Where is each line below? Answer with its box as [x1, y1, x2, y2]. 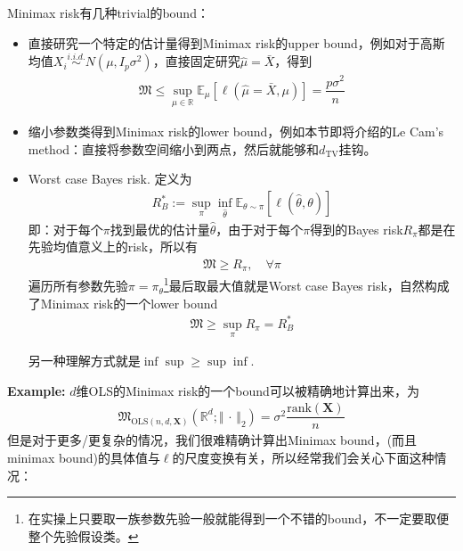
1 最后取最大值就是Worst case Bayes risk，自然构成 [163, 274, 450, 295]
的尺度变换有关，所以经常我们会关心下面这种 [172, 448, 435, 466]
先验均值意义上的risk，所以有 [28, 237, 199, 256]
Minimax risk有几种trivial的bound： [7, 4, 209, 21]
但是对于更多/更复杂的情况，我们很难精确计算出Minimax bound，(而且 [7, 431, 418, 449]
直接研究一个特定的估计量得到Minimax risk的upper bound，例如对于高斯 [28, 33, 445, 52]
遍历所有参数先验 [28, 276, 128, 295]
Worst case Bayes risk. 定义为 [28, 169, 192, 188]
